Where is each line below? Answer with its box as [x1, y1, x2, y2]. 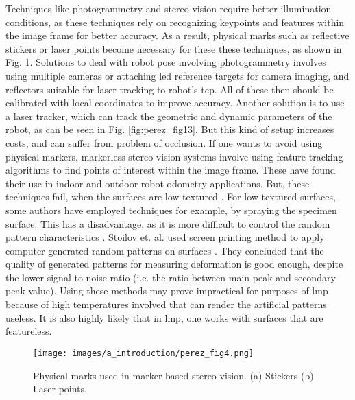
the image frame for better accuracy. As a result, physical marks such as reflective [5, 28, 350, 43]
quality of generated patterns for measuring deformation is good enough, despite [5, 257, 343, 271]
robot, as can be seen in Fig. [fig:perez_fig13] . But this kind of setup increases [5, 122, 334, 137]
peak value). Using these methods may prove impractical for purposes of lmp [5, 283, 328, 298]
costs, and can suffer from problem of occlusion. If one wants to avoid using [5, 135, 323, 150]
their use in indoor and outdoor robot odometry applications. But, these [5, 176, 310, 190]
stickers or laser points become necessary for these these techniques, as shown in [5, 41, 342, 56]
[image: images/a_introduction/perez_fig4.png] [33, 348, 254, 358]
